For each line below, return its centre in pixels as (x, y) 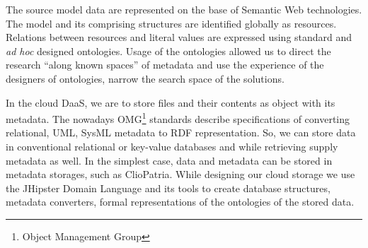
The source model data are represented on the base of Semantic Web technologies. (184, 9)
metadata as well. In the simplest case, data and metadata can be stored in (169, 160)
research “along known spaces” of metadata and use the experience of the (165, 65)
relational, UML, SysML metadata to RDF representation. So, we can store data (181, 132)
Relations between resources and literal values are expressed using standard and (179, 37)
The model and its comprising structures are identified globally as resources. (171, 23)
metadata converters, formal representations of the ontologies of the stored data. (180, 202)
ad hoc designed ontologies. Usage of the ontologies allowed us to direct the (168, 51)
